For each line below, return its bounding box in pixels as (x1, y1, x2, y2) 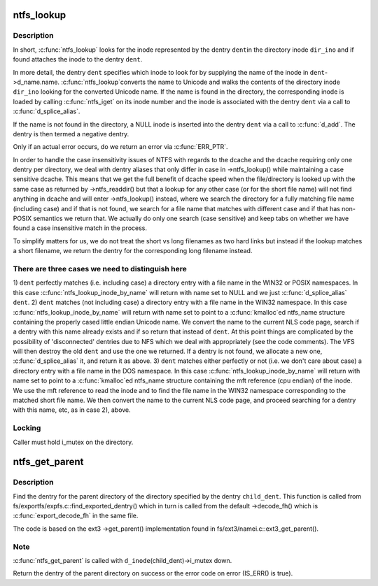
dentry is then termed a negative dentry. (13, 129, 129, 138)
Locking (13, 423, 41, 433)
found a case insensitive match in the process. (13, 224, 147, 232)
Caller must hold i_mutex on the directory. (13, 438, 134, 446)
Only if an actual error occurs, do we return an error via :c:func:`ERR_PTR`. (13, 143, 228, 151)
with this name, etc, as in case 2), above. (13, 406, 131, 414)
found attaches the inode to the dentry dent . (13, 55, 143, 64)
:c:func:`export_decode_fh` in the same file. (13, 511, 139, 520)
